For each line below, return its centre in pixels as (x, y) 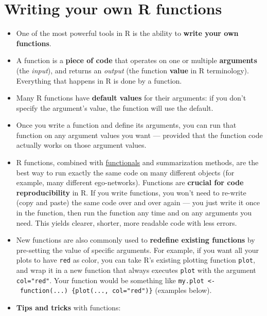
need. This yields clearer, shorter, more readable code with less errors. (127, 222)
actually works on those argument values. (81, 145)
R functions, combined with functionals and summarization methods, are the (137, 162)
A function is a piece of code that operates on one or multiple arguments (137, 60)
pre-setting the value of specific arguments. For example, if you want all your (137, 250)
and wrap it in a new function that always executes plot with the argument (136, 270)
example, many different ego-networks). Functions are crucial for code (130, 182)
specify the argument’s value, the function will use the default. (115, 107)
